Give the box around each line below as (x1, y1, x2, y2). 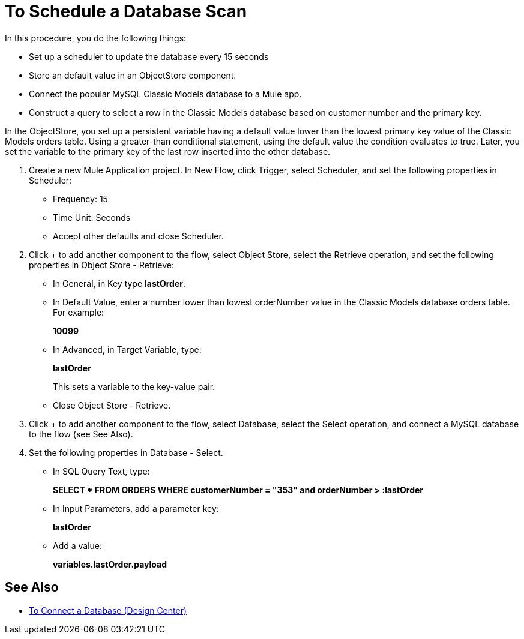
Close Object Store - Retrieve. (53, 400, 171, 410)
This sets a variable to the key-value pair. (53, 381, 215, 392)
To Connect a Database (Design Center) (29, 605, 187, 616)
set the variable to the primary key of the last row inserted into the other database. (5, 146, 331, 157)
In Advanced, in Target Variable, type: (53, 344, 202, 355)
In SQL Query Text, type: (53, 466, 150, 476)
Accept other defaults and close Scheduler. (53, 230, 224, 241)
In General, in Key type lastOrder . (53, 278, 185, 289)
